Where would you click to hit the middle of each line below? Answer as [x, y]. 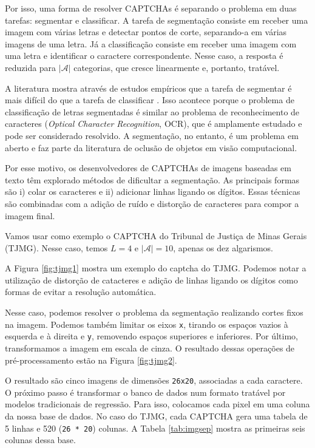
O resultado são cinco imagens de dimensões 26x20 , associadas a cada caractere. [154, 380]
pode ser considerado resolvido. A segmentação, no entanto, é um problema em [152, 135]
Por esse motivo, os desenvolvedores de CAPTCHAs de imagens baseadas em [148, 168]
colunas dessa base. [40, 440]
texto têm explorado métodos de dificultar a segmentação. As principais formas [152, 179]
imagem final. [30, 215]
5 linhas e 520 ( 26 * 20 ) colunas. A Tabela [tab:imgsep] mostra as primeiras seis [155, 428]
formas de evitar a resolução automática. [81, 292]
